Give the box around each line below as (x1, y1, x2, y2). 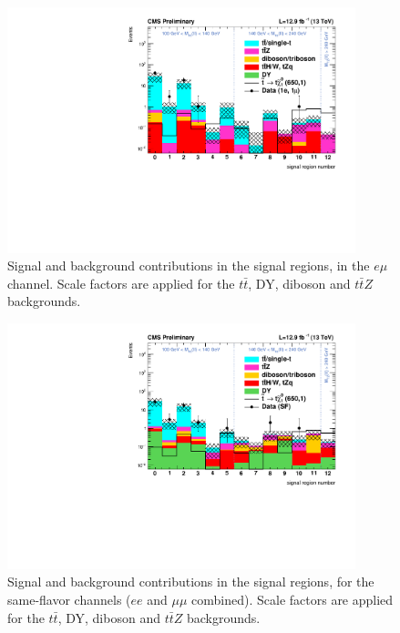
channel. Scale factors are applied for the (7, 273, 235, 292)
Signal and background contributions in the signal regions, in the (7, 256, 370, 275)
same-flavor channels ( (7, 589, 131, 608)
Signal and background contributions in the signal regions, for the (7, 572, 374, 591)
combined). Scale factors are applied (191, 589, 394, 608)
